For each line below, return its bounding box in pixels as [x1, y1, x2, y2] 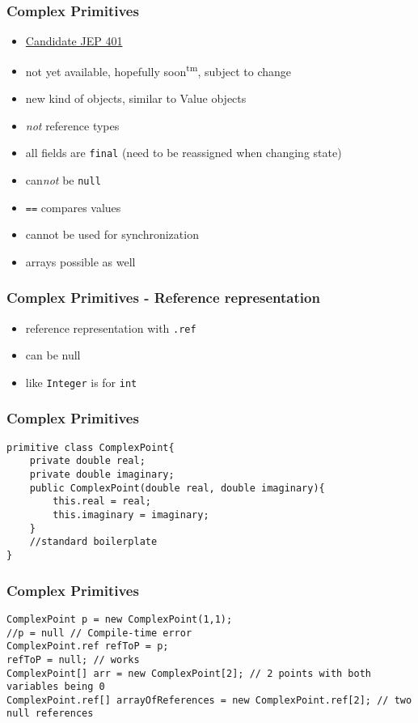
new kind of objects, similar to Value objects [25, 90, 247, 107]
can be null [25, 347, 81, 364]
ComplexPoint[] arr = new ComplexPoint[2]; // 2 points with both [6, 667, 372, 679]
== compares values [25, 198, 121, 215]
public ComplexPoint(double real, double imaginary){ [29, 482, 325, 494]
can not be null [25, 171, 101, 188]
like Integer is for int [25, 373, 137, 390]
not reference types [25, 117, 120, 134]
